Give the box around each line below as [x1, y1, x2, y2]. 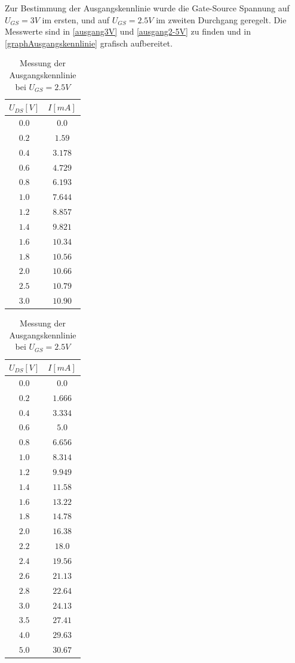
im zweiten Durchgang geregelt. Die [156, 13, 287, 26]
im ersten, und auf [42, 13, 110, 26]
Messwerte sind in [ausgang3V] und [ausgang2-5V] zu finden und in [5, 25, 251, 38]
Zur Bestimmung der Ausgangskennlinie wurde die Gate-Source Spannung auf [5, 2, 290, 14]
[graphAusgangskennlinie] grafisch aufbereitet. [5, 36, 173, 49]
